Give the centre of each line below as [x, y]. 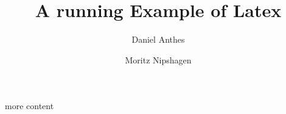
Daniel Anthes [158, 39]
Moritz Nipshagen [158, 59]
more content [30, 106]
